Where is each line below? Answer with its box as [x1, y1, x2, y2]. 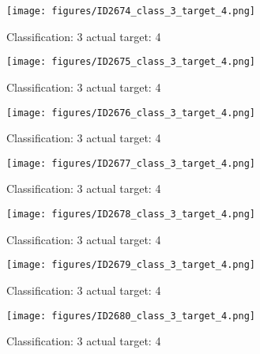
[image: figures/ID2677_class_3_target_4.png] [6, 157, 255, 169]
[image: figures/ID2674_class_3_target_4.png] [6, 6, 255, 17]
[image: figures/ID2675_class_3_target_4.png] [6, 56, 255, 68]
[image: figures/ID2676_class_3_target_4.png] [6, 107, 255, 119]
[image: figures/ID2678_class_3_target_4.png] [6, 209, 255, 220]
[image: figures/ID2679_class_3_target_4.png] [6, 259, 255, 271]
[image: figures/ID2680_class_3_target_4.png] [6, 310, 255, 322]
